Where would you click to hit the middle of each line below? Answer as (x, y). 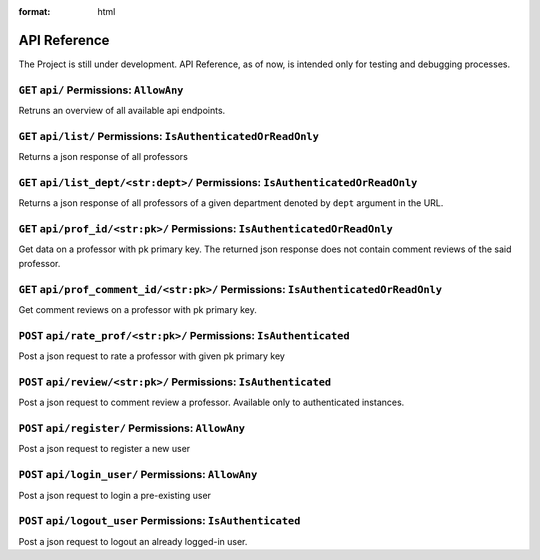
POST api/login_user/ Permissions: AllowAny (138, 475)
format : (34, 11)
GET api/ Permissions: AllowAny (101, 90)
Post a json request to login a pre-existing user (115, 495)
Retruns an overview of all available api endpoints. (122, 111)
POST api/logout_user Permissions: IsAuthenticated (159, 521)
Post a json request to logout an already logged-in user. (133, 541)
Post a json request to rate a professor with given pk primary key (151, 356)
